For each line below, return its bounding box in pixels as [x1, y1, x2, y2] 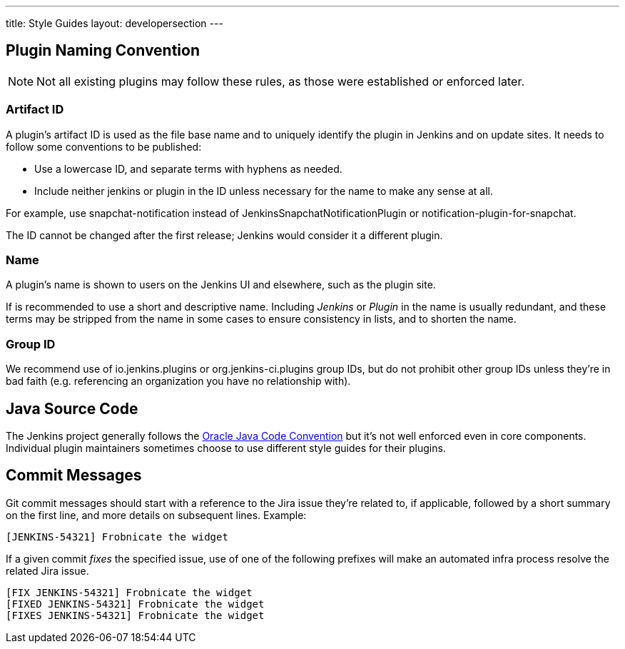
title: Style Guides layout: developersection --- [6, 17, 223, 29]
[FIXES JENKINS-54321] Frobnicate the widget [6, 609, 265, 621]
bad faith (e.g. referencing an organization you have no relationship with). [6, 375, 351, 388]
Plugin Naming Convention [6, 41, 200, 60]
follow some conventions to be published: [6, 140, 202, 153]
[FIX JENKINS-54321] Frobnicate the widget [6, 586, 253, 598]
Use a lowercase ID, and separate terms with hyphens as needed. [34, 162, 342, 175]
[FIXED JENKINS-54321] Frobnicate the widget [6, 598, 265, 610]
